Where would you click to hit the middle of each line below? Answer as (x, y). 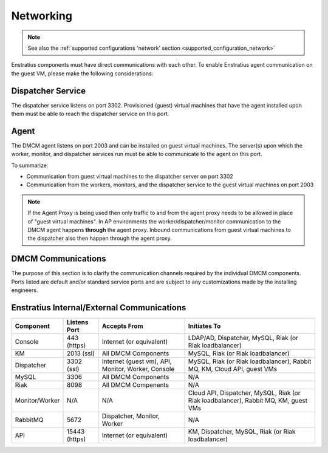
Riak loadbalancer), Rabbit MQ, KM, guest (248, 401)
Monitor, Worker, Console (138, 369)
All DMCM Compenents (135, 385)
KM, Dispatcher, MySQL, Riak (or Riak (242, 432)
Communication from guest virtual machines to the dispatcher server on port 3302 (130, 177)
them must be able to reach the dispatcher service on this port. (90, 114)
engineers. (25, 290)
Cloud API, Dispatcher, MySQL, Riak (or (244, 393)
